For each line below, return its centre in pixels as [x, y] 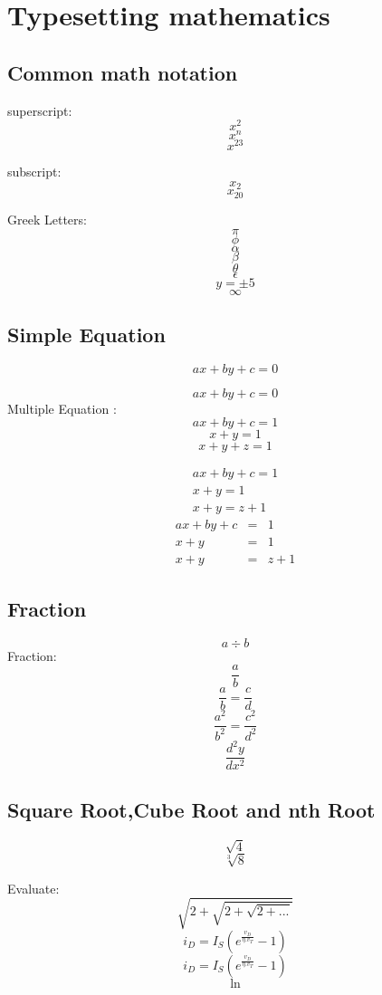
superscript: [40, 110]
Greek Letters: [47, 219]
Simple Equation [86, 334]
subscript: [34, 172]
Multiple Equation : [62, 408]
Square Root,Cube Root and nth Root [191, 809]
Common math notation [123, 72]
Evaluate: [33, 888]
